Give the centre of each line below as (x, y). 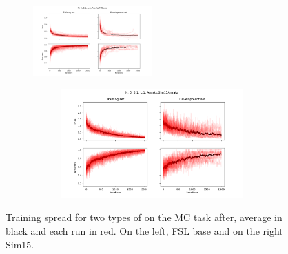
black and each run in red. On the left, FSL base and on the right (144, 230)
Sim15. (20, 244)
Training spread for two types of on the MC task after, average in (144, 217)
